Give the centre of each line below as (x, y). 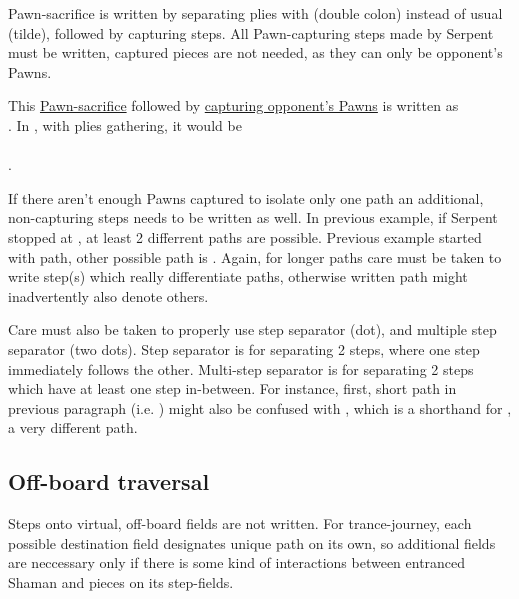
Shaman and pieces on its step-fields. (121, 581)
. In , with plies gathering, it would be (125, 124)
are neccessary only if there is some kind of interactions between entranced (237, 562)
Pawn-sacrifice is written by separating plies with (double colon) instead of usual (255, 13)
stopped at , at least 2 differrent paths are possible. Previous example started (245, 236)
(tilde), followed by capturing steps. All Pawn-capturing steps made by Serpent (251, 32)
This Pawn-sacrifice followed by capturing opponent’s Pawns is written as (233, 105)
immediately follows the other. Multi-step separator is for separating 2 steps (241, 368)
